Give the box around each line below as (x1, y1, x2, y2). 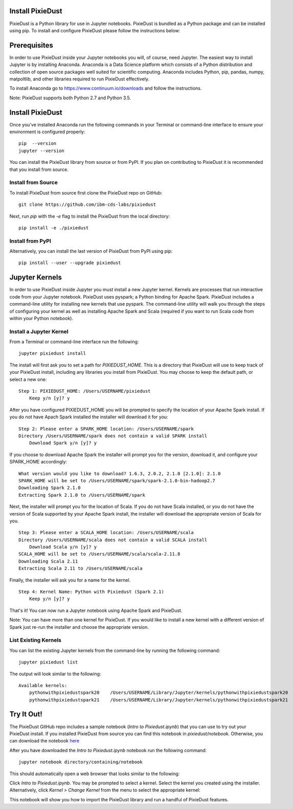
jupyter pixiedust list (18, 659, 78, 665)
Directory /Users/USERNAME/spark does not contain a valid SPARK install (18, 433, 208, 439)
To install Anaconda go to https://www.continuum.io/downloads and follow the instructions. (9, 85, 202, 92)
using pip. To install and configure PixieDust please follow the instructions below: (9, 27, 181, 33)
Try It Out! (9, 710, 43, 719)
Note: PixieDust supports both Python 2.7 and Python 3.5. (9, 95, 131, 101)
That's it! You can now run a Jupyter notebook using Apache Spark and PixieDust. (9, 607, 183, 613)
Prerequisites (9, 41, 53, 50)
